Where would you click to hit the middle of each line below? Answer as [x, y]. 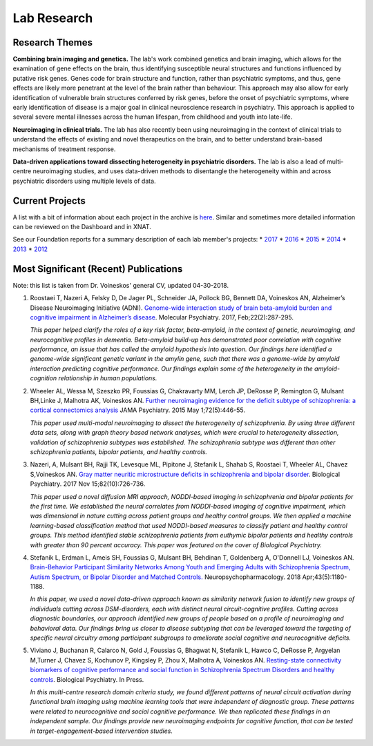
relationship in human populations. [108, 378]
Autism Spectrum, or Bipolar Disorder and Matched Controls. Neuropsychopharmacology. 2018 [165, 577]
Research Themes [53, 42]
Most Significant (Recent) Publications [98, 269]
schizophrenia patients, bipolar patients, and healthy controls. [118, 451]
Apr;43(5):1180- [325, 577]
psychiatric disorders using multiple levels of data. [84, 181]
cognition [44, 378]
